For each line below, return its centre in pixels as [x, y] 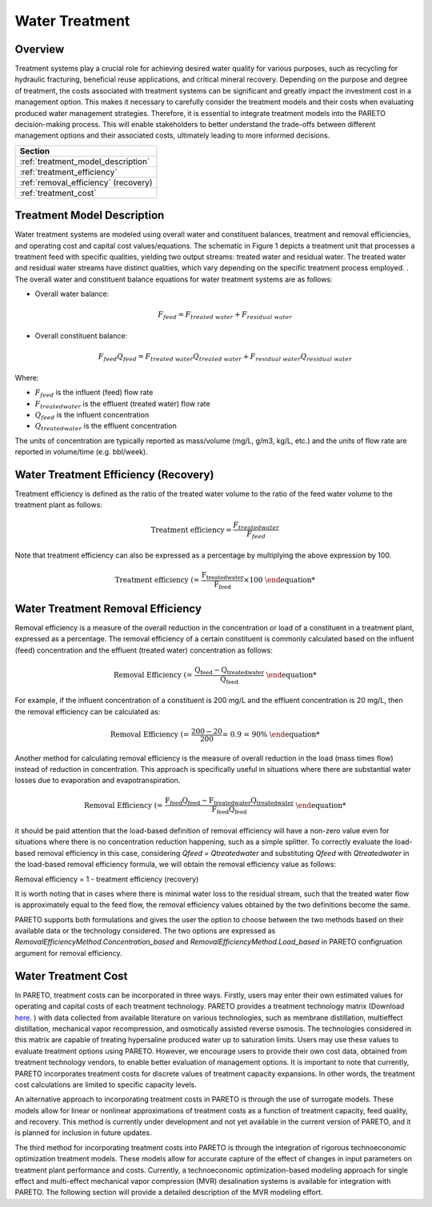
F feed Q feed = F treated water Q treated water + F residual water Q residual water [225, 358]
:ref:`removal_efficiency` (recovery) [86, 182]
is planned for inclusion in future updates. [83, 1133]
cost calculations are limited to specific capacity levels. [106, 1085]
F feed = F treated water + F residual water [225, 316]
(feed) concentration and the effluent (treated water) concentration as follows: [144, 650]
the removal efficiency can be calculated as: [88, 711]
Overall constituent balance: [81, 336]
